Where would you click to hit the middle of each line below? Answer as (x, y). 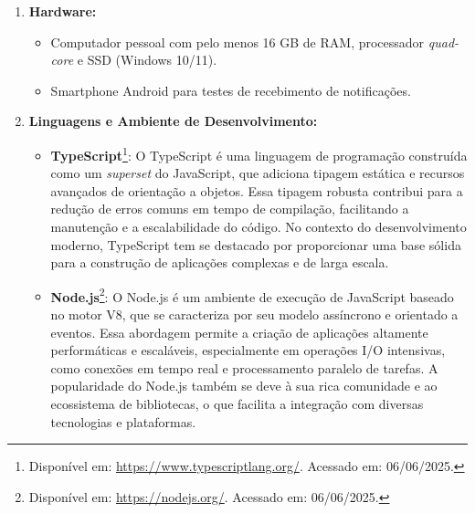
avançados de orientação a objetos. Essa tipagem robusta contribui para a (257, 190)
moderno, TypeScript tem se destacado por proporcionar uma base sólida (256, 244)
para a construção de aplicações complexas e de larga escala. (220, 262)
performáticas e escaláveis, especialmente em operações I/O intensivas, (248, 350)
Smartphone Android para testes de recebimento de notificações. (231, 90)
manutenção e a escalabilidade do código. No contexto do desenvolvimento (259, 226)
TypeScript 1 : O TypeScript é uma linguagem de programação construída (259, 153)
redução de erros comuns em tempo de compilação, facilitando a (230, 209)
